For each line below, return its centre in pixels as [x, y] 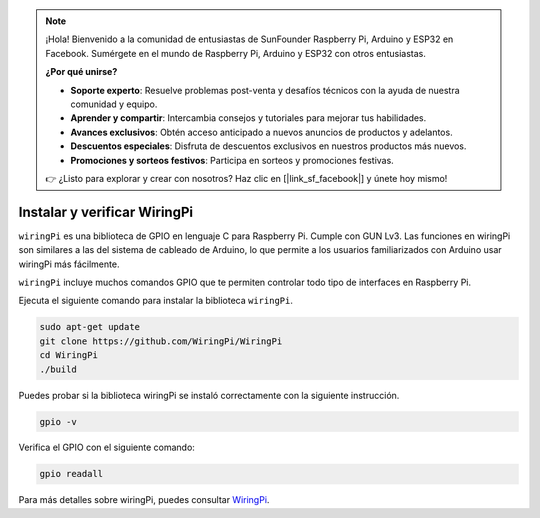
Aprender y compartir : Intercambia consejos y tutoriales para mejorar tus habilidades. [248, 118]
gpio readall [71, 474]
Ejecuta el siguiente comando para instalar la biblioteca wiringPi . [156, 301]
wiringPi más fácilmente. [69, 264]
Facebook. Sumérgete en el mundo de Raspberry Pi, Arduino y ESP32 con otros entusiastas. [236, 53]
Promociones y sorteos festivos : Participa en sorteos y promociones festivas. [232, 160]
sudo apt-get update [89, 327]
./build [58, 369]
